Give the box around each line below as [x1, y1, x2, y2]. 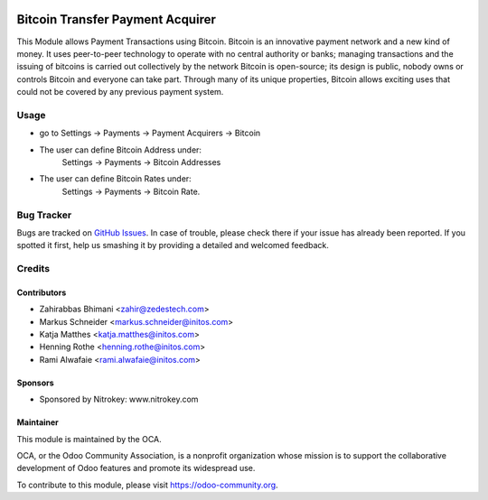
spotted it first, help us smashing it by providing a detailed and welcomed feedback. [16, 240, 329, 251]
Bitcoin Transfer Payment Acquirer [16, 12, 216, 27]
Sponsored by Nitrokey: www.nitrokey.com [39, 394, 199, 405]
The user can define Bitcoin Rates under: [39, 173, 192, 184]
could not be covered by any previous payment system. [16, 87, 224, 97]
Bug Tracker [16, 208, 72, 221]
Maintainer [16, 417, 59, 428]
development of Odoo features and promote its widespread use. [16, 463, 256, 474]
